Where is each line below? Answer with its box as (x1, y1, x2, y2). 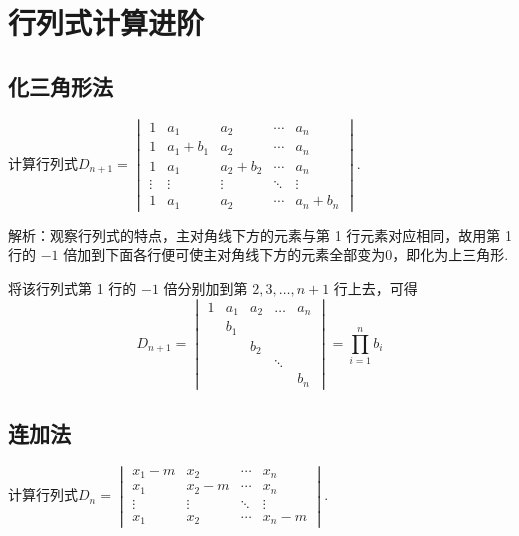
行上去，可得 (333, 277, 418, 298)
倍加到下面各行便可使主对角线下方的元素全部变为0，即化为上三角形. (63, 244, 509, 265)
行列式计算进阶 (8, 2, 205, 43)
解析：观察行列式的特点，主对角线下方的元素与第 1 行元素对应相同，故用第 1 (8, 224, 512, 245)
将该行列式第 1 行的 (8, 277, 137, 298)
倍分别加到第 (163, 277, 248, 298)
